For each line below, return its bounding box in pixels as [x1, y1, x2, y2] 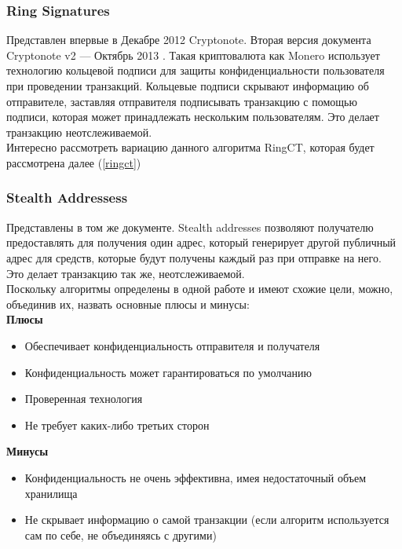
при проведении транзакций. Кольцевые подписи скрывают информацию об [6, 78, 369, 93]
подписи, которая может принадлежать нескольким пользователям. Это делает [6, 108, 379, 125]
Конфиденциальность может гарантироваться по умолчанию [24, 364, 312, 380]
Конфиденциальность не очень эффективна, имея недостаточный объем [24, 469, 367, 485]
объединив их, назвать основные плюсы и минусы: [6, 295, 250, 312]
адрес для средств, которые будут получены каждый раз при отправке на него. [6, 249, 382, 265]
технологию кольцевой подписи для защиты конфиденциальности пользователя [6, 62, 385, 79]
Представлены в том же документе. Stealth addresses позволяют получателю [6, 218, 374, 235]
